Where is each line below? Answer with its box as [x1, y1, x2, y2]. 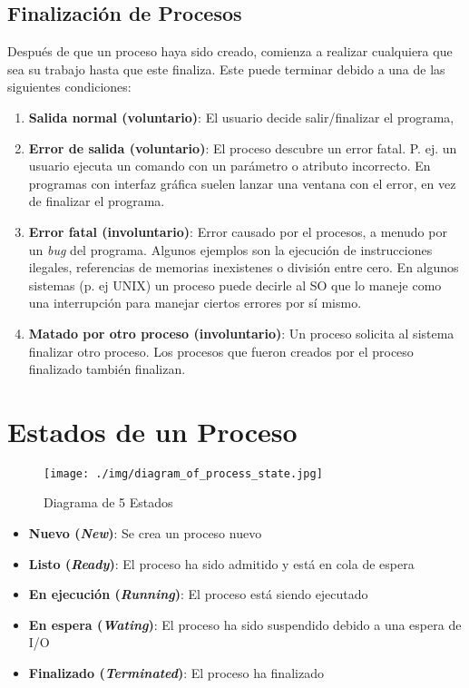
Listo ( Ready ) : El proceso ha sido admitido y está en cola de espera [28, 554, 415, 573]
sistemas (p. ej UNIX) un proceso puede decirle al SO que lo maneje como [28, 275, 442, 294]
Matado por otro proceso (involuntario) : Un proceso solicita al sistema [28, 323, 454, 342]
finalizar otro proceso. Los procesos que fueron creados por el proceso [28, 341, 414, 360]
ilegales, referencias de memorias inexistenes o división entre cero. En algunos [28, 258, 459, 277]
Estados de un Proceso [7, 412, 298, 449]
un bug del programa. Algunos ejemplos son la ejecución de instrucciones [28, 240, 433, 259]
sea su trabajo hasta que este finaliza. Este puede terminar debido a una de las [7, 59, 445, 78]
